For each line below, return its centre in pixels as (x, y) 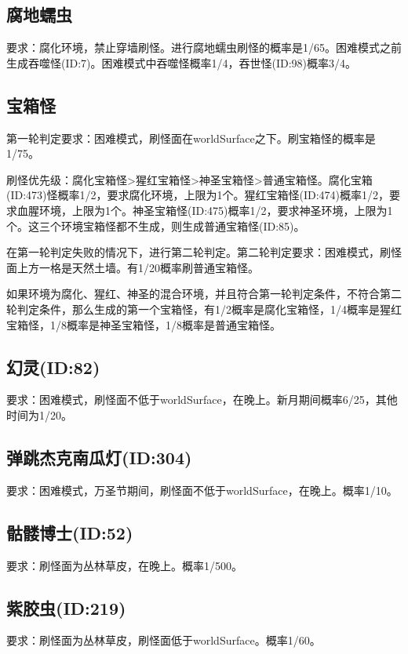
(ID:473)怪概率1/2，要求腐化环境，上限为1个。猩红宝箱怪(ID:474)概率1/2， (198, 195)
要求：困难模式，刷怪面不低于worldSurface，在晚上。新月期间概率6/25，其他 (202, 400)
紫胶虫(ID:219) (66, 607)
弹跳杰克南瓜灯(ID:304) (99, 457)
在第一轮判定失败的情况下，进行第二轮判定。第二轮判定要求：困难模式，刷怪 (204, 252)
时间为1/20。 (39, 414)
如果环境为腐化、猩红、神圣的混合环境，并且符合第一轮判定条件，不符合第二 (204, 294)
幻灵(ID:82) (53, 367)
